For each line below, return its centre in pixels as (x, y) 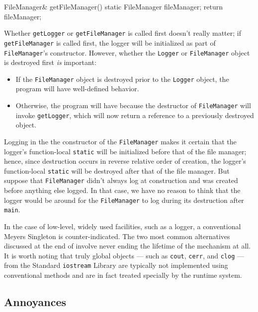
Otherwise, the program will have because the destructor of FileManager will (133, 105)
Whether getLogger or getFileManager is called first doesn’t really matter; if (123, 33)
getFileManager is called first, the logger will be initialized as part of (110, 42)
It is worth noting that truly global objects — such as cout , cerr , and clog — (124, 255)
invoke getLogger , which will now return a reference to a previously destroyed (135, 115)
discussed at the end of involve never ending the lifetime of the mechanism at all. (128, 246)
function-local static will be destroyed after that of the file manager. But (117, 170)
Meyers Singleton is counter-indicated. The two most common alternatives (117, 236)
